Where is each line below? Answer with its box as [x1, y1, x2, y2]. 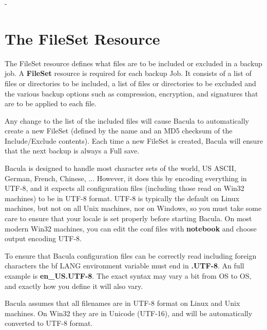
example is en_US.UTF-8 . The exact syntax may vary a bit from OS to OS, [5, 270, 252, 281]
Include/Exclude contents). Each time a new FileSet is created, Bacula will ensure [5, 135, 263, 146]
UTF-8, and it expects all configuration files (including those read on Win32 [5, 183, 244, 193]
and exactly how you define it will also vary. [5, 280, 143, 291]
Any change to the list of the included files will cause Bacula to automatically [5, 115, 250, 126]
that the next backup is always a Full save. [5, 145, 140, 156]
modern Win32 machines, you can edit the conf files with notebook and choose [5, 223, 257, 234]
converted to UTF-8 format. [5, 318, 93, 328]
